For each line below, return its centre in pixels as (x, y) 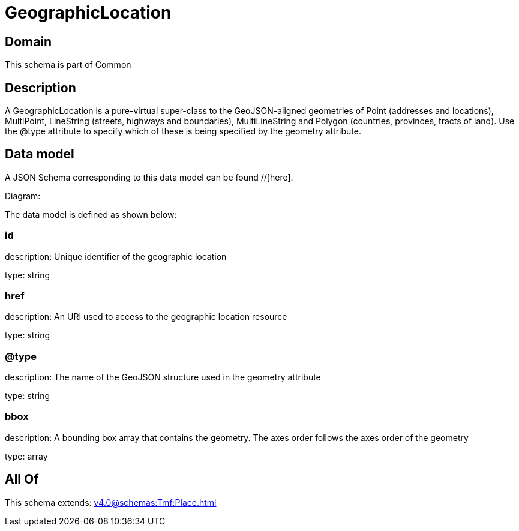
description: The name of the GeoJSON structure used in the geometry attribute (163, 377)
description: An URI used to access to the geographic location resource (146, 317)
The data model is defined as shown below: (91, 214)
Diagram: (23, 196)
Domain (28, 41)
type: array (26, 456)
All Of (22, 479)
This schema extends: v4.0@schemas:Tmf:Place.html (111, 502)
